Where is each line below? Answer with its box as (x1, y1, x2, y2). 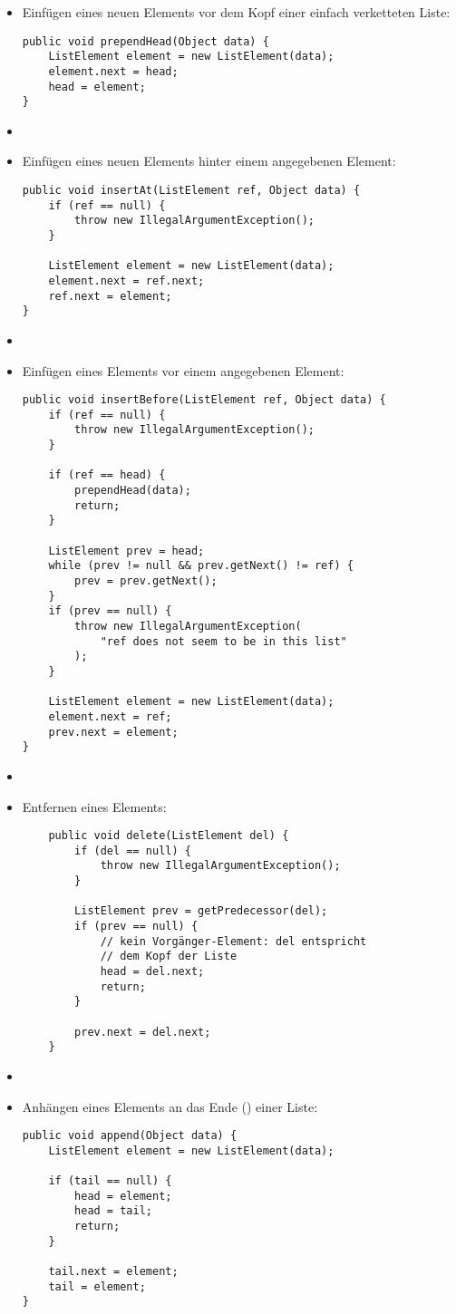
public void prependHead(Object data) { (22, 34, 269, 48)
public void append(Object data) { (22, 1129, 238, 1143)
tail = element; (48, 1280, 146, 1293)
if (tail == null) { (48, 1174, 172, 1188)
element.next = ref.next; (48, 275, 205, 287)
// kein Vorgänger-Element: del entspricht (100, 934, 367, 948)
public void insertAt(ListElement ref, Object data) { (22, 184, 361, 198)
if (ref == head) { (48, 469, 166, 482)
